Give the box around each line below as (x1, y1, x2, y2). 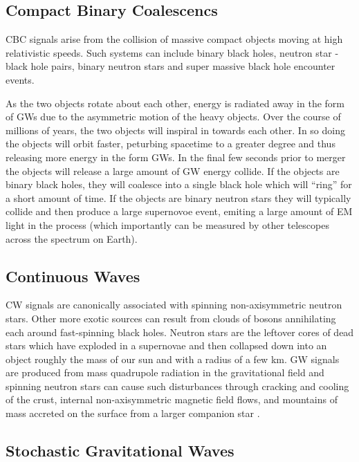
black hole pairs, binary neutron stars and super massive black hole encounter (6, 59, 335, 73)
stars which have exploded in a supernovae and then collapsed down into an (6, 338, 327, 353)
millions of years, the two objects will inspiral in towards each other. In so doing (6, 122, 345, 137)
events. (6, 72, 35, 86)
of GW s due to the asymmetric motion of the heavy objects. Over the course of (6, 109, 341, 124)
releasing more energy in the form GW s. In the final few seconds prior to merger (6, 149, 346, 164)
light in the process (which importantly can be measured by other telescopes (6, 217, 329, 232)
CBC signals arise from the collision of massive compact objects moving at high (6, 32, 343, 46)
